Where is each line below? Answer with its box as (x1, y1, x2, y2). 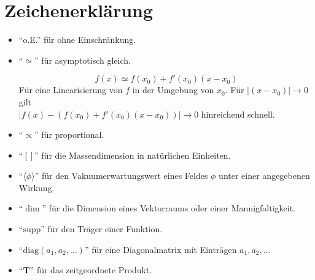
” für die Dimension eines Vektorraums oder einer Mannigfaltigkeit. (42, 202, 295, 214)
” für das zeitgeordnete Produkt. (29, 263, 152, 276)
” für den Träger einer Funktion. (41, 222, 163, 235)
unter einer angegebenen (219, 169, 310, 182)
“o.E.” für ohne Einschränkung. (18, 33, 136, 46)
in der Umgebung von (132, 83, 214, 96)
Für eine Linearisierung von (18, 83, 123, 96)
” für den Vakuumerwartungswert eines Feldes (34, 169, 208, 182)
